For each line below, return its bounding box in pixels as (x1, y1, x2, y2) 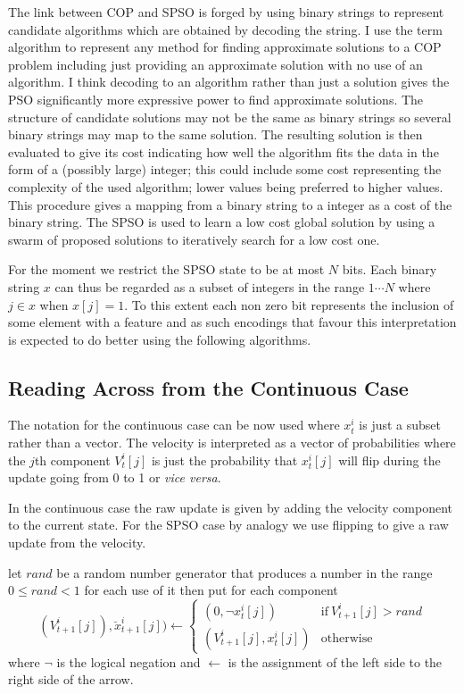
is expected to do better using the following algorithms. (8, 330, 311, 348)
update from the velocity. (8, 533, 146, 552)
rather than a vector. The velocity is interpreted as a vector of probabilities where (8, 433, 456, 452)
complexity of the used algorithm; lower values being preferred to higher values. (8, 177, 443, 196)
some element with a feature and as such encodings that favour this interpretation (8, 313, 457, 331)
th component (34, 450, 111, 469)
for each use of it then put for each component (84, 581, 338, 599)
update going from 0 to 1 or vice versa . (8, 468, 221, 487)
